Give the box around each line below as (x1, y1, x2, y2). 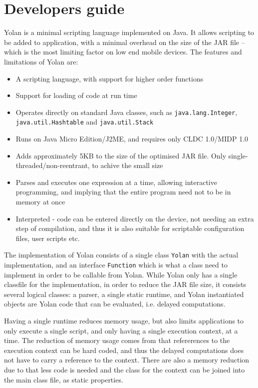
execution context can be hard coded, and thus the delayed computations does (4, 344, 244, 355)
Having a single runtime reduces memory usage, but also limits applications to (4, 315, 244, 326)
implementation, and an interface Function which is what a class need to (4, 259, 228, 269)
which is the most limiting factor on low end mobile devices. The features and (4, 46, 242, 57)
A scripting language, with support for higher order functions (15, 73, 204, 83)
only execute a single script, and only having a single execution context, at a (4, 325, 238, 335)
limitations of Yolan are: (4, 56, 78, 66)
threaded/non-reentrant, (15, 160, 90, 170)
